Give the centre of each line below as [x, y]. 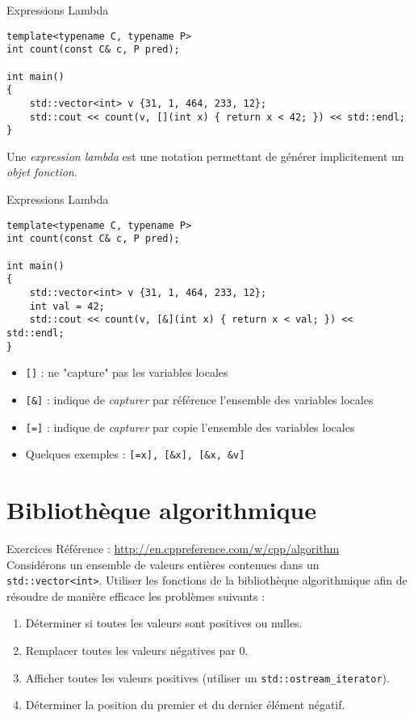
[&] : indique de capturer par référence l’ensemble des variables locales [199, 399]
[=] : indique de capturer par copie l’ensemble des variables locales [190, 427]
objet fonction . [42, 172]
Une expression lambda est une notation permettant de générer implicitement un [205, 156]
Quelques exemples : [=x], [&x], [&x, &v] [135, 454]
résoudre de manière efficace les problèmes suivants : [136, 596]
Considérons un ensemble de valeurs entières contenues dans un [163, 564]
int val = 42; [67, 306]
